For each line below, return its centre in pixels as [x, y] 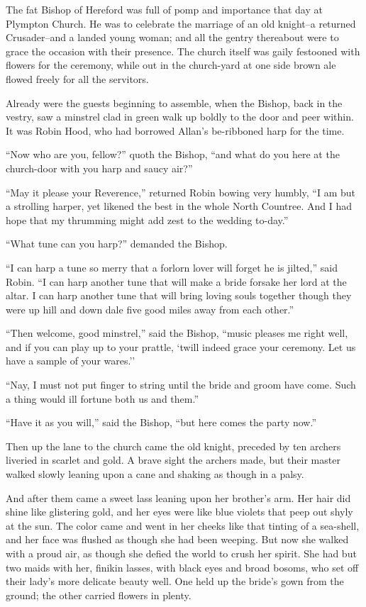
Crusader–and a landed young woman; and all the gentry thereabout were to [172, 37]
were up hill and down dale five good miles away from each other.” [150, 309]
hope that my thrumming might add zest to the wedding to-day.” [147, 219]
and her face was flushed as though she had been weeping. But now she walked [177, 539]
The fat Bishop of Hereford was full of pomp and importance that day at [164, 9]
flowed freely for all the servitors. [77, 78]
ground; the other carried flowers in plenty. [99, 595]
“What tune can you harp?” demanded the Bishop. [117, 244]
